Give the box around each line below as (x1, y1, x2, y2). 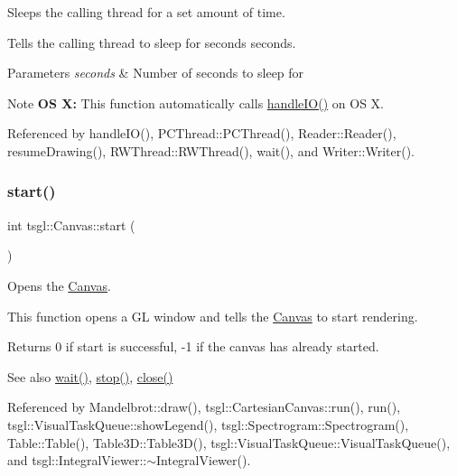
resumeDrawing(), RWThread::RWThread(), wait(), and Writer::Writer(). (7, 141, 415, 160)
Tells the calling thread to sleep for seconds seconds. (7, 33, 296, 51)
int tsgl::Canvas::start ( (7, 215, 135, 234)
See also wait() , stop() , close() (7, 367, 173, 386)
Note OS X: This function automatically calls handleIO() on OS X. (7, 93, 384, 112)
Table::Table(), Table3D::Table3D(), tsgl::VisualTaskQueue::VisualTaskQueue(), (7, 433, 451, 452)
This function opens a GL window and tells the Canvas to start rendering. (7, 306, 418, 325)
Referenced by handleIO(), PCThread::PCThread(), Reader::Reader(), (7, 124, 396, 143)
